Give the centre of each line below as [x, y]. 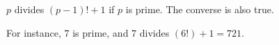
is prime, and [101, 32]
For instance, [34, 32]
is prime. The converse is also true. [200, 9]
